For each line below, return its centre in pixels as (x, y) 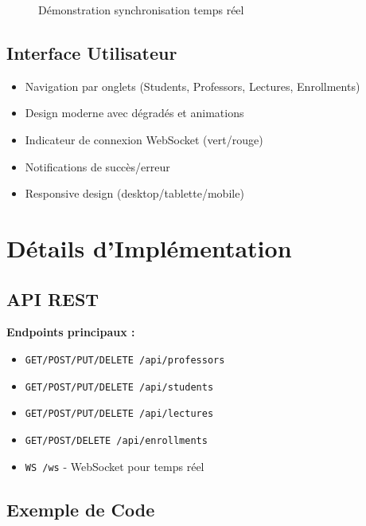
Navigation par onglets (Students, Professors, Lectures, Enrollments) (193, 86)
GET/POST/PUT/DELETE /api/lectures (119, 414)
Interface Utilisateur (92, 52)
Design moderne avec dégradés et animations (134, 113)
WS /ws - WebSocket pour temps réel (115, 466)
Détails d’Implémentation (149, 247)
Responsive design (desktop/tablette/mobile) (134, 193)
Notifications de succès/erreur (97, 166)
